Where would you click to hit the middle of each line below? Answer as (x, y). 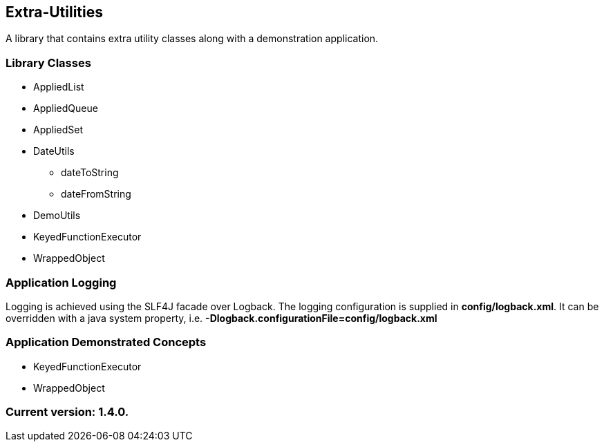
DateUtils (54, 151)
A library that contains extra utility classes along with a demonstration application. (192, 39)
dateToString (90, 173)
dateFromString (96, 194)
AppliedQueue (66, 108)
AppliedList (59, 87)
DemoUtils (57, 216)
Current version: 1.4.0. (67, 412)
